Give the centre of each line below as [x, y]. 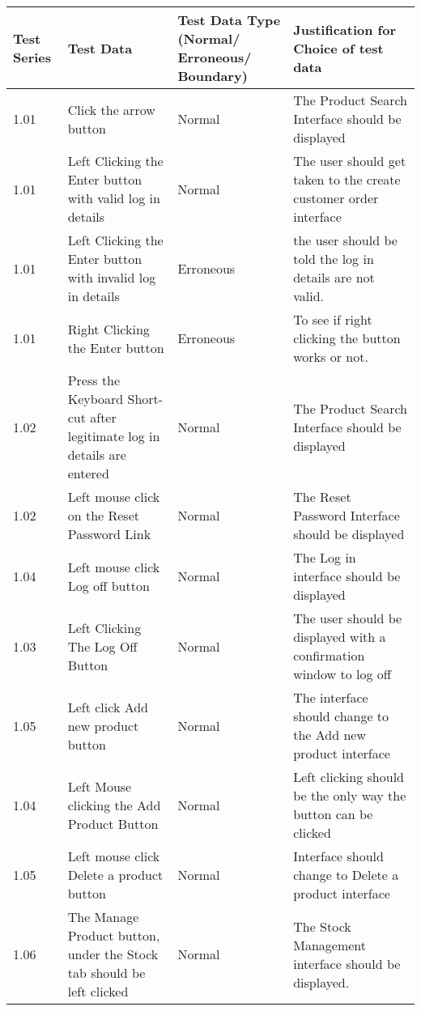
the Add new [330, 735]
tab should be [106, 973]
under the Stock [113, 954]
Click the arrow [111, 109]
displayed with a [340, 637]
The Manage [103, 917]
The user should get [350, 161]
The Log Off [102, 646]
